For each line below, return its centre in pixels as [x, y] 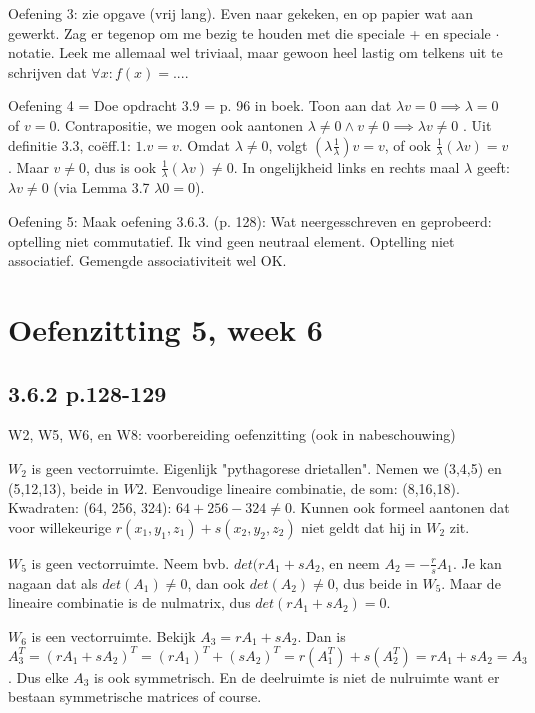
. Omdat [204, 144]
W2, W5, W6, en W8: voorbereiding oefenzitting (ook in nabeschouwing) [232, 434]
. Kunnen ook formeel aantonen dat [400, 507]
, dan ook [216, 582]
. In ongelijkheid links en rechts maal [346, 166]
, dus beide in [376, 582]
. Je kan [477, 562]
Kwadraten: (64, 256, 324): [90, 507]
